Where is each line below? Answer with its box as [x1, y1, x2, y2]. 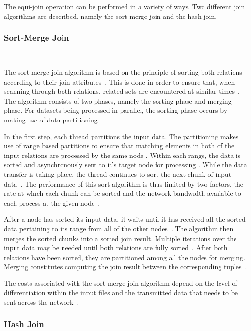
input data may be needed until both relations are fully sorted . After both [4, 243, 228, 253]
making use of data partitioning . [4, 114, 103, 124]
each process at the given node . [4, 197, 100, 208]
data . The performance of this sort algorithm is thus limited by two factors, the [4, 178, 244, 189]
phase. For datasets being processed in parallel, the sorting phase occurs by [4, 105, 228, 115]
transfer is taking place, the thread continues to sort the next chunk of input [4, 169, 232, 179]
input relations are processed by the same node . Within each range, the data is [4, 150, 241, 160]
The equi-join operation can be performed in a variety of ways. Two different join [4, 1, 245, 11]
